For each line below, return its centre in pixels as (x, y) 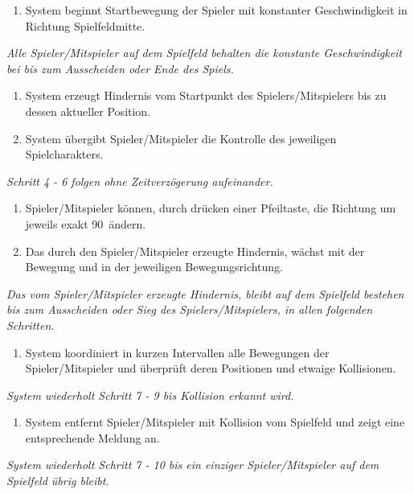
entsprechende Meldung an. (92, 437)
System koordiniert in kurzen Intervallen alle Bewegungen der (177, 352)
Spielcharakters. (64, 154)
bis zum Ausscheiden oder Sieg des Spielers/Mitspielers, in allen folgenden (190, 309)
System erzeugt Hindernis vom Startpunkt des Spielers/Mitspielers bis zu (206, 95)
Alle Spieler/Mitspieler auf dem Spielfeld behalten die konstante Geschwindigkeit (205, 53)
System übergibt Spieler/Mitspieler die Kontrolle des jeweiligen (181, 138)
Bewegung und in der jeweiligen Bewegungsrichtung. (154, 267)
